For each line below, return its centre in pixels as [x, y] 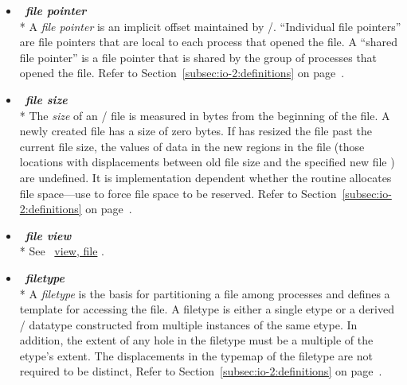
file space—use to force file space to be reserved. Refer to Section [178, 193]
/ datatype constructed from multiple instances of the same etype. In [188, 324]
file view [48, 235]
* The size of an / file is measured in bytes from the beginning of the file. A [205, 115]
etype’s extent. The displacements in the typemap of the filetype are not [196, 355]
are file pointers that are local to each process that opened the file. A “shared [208, 42]
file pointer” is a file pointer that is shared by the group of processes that [198, 57]
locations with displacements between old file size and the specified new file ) [207, 162]
